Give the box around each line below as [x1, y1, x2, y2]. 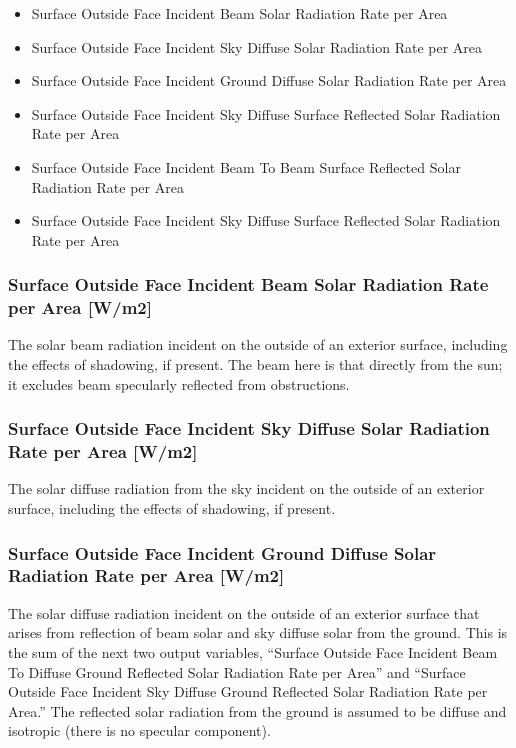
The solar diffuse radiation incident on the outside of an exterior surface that [8, 602, 480, 623]
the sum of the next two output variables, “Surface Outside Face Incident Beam [8, 641, 498, 662]
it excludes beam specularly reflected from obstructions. [8, 373, 350, 394]
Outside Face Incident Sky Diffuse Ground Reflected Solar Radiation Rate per [8, 681, 488, 702]
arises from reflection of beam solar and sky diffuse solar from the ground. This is [8, 622, 508, 643]
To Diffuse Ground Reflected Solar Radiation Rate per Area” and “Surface [8, 661, 466, 682]
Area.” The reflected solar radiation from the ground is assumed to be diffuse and [8, 700, 507, 721]
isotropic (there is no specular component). [8, 720, 271, 741]
